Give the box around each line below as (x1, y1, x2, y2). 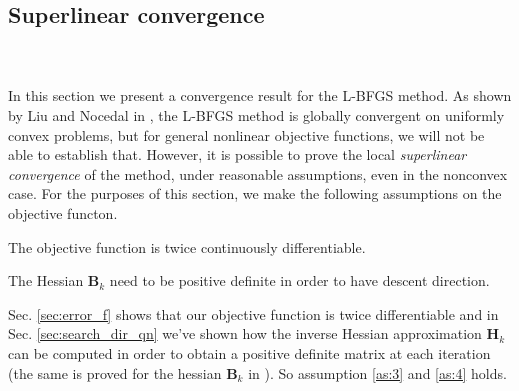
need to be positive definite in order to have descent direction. (109, 270, 490, 291)
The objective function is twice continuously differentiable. (8, 236, 366, 257)
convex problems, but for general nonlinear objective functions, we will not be (8, 124, 485, 145)
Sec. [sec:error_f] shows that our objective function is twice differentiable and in (8, 303, 499, 324)
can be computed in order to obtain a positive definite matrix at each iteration (8, 342, 491, 363)
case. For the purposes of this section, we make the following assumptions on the (8, 183, 502, 204)
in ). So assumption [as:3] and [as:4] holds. (248, 362, 507, 383)
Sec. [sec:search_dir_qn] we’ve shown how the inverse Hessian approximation (8, 323, 482, 344)
